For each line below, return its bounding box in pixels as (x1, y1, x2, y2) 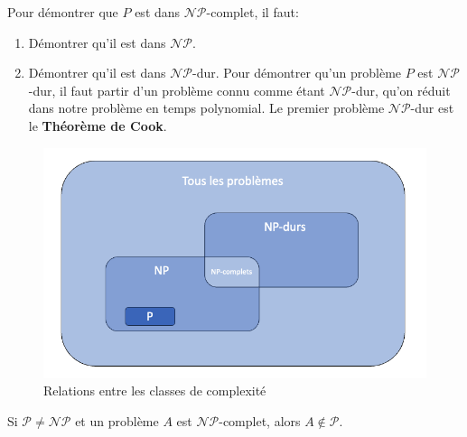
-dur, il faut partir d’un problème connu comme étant (28, 80, 325, 99)
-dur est (410, 98, 454, 117)
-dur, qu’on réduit (351, 80, 451, 99)
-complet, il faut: (206, 3, 299, 21)
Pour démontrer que (7, 3, 118, 21)
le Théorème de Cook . (28, 116, 167, 135)
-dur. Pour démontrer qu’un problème (191, 63, 402, 82)
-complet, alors (219, 411, 301, 430)
